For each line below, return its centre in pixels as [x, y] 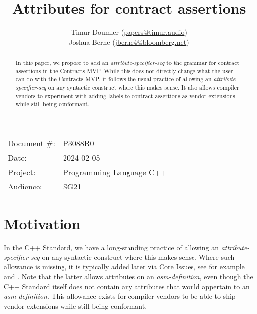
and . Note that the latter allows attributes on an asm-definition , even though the [128, 276]
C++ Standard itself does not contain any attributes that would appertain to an [127, 286]
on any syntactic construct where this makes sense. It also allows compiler [143, 88]
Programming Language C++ [115, 172]
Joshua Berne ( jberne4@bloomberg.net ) [129, 41]
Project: [22, 172]
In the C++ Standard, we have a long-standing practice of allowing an [112, 247]
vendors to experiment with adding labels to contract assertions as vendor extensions [125, 95]
